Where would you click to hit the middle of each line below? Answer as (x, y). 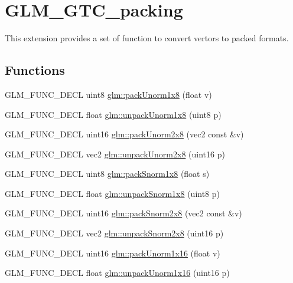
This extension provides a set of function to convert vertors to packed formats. (147, 38)
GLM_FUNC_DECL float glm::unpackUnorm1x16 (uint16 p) (117, 273)
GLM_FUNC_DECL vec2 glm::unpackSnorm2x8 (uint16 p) (114, 233)
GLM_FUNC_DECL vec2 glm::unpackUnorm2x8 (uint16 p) (115, 154)
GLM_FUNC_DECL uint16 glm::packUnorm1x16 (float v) (113, 253)
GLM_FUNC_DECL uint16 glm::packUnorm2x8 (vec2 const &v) (124, 134)
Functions (35, 70)
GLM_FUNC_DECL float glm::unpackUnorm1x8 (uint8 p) (113, 114)
